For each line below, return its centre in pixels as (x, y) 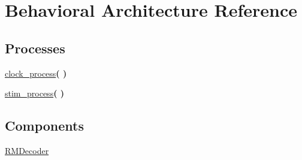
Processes (35, 48)
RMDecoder (27, 150)
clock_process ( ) (36, 73)
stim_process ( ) (35, 93)
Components (44, 126)
